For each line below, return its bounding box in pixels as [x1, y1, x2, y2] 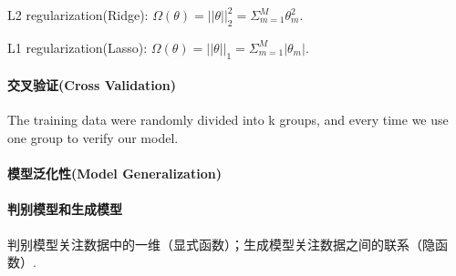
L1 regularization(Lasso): [7, 37, 148, 56]
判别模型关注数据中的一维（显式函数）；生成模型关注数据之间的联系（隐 [7, 234, 435, 253]
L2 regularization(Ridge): [7, 5, 149, 24]
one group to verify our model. [7, 128, 179, 147]
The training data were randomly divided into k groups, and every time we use [7, 110, 449, 129]
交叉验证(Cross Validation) [7, 76, 176, 95]
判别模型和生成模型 [7, 199, 122, 219]
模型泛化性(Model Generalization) [7, 164, 222, 183]
